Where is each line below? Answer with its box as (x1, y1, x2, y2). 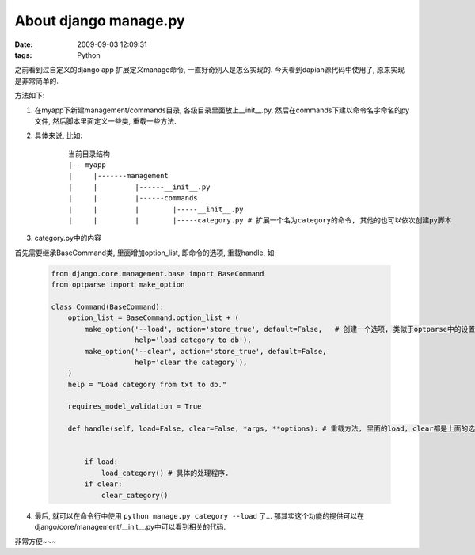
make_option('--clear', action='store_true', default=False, (84, 347, 327, 355)
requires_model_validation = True (67, 402, 202, 411)
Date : (14, 40, 33, 49)
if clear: (84, 480, 123, 488)
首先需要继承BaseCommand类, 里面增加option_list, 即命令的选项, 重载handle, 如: (14, 248, 277, 257)
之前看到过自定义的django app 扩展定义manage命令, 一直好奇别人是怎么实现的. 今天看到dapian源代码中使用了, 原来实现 (14, 65, 405, 74)
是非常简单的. (14, 76, 59, 86)
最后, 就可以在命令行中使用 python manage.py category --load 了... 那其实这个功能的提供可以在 (34, 511, 364, 520)
